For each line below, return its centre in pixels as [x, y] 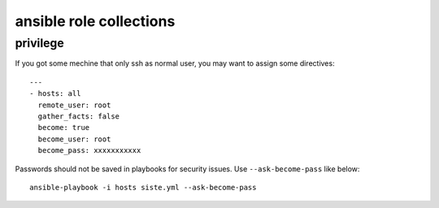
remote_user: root [74, 105]
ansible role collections [95, 21]
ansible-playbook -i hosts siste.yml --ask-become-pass [143, 187]
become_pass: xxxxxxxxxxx [89, 151]
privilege [39, 43]
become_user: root [74, 139]
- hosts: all [55, 94]
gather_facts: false [79, 116]
